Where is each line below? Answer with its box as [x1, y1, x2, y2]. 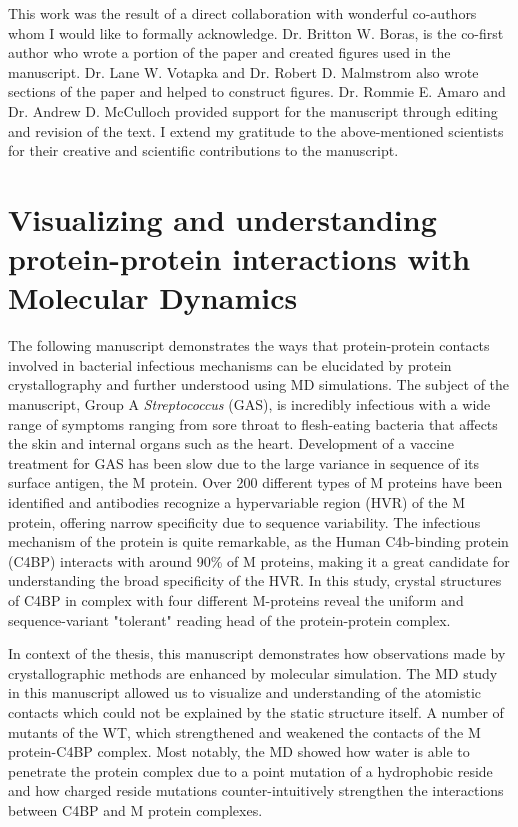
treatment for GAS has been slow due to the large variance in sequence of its [8, 452, 480, 473]
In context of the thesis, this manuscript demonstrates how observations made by [8, 643, 506, 664]
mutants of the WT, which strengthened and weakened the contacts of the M [8, 721, 481, 742]
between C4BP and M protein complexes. [8, 799, 263, 820]
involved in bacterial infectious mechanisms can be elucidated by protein [8, 354, 452, 375]
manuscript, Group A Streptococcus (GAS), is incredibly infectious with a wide [8, 394, 491, 415]
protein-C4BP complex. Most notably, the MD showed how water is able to [8, 741, 470, 762]
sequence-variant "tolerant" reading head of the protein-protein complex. [8, 609, 451, 630]
